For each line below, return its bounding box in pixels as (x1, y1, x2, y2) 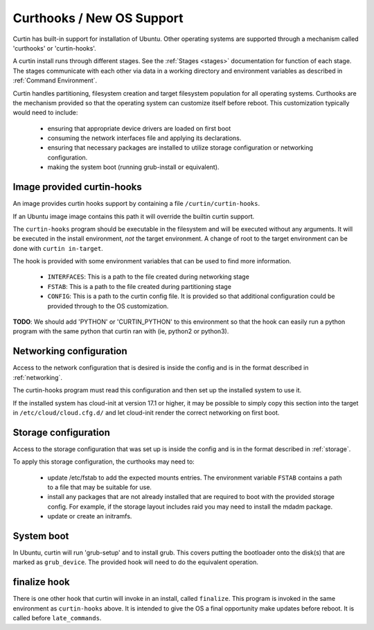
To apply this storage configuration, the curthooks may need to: (12, 457, 195, 466)
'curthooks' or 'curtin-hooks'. (12, 44, 96, 52)
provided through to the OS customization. (47, 301, 169, 310)
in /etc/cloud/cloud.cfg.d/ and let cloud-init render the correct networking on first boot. (12, 408, 280, 417)
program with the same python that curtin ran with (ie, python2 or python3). (12, 327, 229, 335)
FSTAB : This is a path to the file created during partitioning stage (47, 282, 232, 290)
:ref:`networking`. (12, 373, 62, 381)
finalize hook (12, 576, 70, 588)
